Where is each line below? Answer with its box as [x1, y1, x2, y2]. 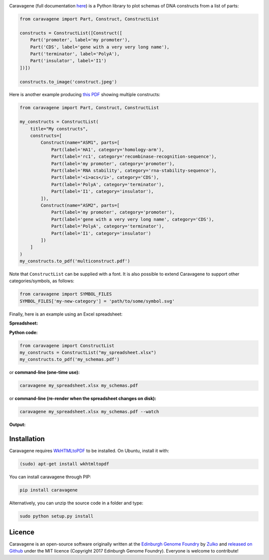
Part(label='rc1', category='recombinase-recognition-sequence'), [51, 154, 217, 159]
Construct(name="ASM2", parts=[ [40, 202, 120, 208]
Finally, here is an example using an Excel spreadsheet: [9, 311, 123, 317]
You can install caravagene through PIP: [9, 474, 92, 480]
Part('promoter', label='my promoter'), [30, 37, 131, 43]
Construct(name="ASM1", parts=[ [40, 140, 120, 145]
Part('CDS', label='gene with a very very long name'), [30, 44, 170, 50]
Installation [9, 435, 45, 443]
